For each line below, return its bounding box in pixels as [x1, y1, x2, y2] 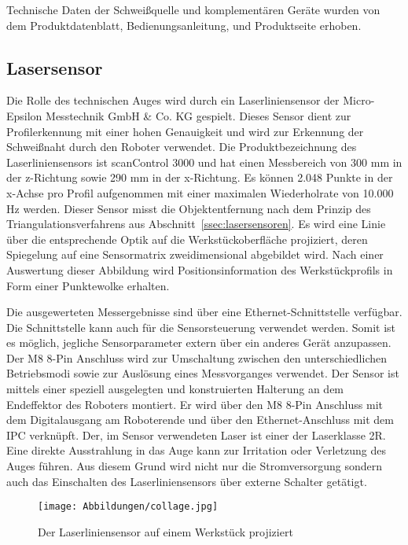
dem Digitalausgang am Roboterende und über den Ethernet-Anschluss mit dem [6, 411, 394, 428]
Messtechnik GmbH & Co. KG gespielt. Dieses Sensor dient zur [46, 107, 351, 123]
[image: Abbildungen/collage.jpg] [38, 501, 219, 513]
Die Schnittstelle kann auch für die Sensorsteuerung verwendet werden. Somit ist [6, 319, 395, 335]
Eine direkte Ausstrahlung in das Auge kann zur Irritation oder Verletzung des [6, 442, 387, 458]
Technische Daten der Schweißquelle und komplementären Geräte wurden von [6, 2, 380, 17]
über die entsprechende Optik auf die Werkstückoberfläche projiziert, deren [6, 230, 368, 247]
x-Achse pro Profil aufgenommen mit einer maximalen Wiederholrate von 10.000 [6, 184, 394, 201]
